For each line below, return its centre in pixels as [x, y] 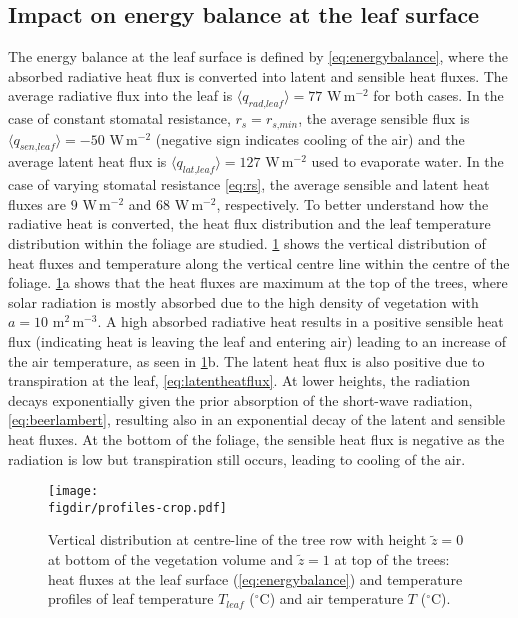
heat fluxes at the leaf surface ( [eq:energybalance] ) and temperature [255, 578]
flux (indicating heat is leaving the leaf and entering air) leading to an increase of [257, 340]
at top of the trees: [392, 559]
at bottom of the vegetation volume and [170, 559]
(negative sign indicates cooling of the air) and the [310, 138]
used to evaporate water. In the [407, 161]
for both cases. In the [438, 95]
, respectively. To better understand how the [352, 203]
